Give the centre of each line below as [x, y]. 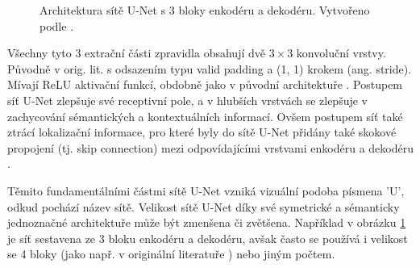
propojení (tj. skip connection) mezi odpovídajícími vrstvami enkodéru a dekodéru [210, 147]
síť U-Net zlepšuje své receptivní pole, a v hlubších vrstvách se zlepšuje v [188, 100]
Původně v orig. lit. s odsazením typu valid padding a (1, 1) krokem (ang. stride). [210, 68]
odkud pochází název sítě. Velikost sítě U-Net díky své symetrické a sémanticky [204, 206]
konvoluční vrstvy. [341, 53]
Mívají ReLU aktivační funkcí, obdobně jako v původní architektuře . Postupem [205, 84]
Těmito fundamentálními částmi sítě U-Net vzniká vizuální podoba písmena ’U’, [206, 190]
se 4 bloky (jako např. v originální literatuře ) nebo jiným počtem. [171, 254]
